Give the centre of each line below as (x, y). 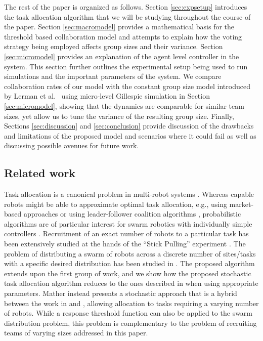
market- (242, 204)
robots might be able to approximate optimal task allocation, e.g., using (116, 204)
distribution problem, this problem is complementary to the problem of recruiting (130, 323)
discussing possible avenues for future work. (72, 145)
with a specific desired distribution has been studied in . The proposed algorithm (129, 263)
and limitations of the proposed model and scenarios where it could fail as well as (130, 135)
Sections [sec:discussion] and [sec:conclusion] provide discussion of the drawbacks (129, 126)
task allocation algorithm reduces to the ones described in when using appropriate (131, 283)
